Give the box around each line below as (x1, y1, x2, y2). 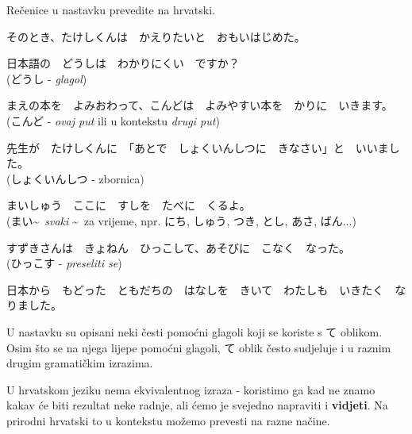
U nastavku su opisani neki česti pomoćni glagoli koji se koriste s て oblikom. (6, 323, 383, 340)
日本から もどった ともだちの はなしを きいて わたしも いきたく (6, 281, 384, 298)
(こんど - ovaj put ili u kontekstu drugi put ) (6, 112, 220, 129)
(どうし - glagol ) (6, 70, 87, 86)
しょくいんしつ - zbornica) (10, 170, 144, 186)
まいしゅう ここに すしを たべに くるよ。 (6, 197, 251, 213)
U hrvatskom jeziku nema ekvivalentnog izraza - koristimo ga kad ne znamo (6, 381, 375, 398)
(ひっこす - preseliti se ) (6, 255, 122, 271)
